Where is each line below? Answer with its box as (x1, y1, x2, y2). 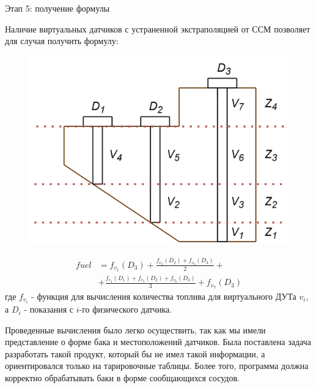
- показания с (24, 303, 73, 316)
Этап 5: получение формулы (5, 2, 110, 14)
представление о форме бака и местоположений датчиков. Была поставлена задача (5, 335, 311, 348)
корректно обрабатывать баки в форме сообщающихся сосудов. (5, 371, 240, 384)
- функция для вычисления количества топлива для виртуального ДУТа (31, 289, 296, 302)
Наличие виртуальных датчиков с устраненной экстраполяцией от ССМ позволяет (5, 22, 310, 35)
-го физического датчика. (79, 303, 172, 316)
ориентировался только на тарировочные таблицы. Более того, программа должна (5, 359, 309, 372)
